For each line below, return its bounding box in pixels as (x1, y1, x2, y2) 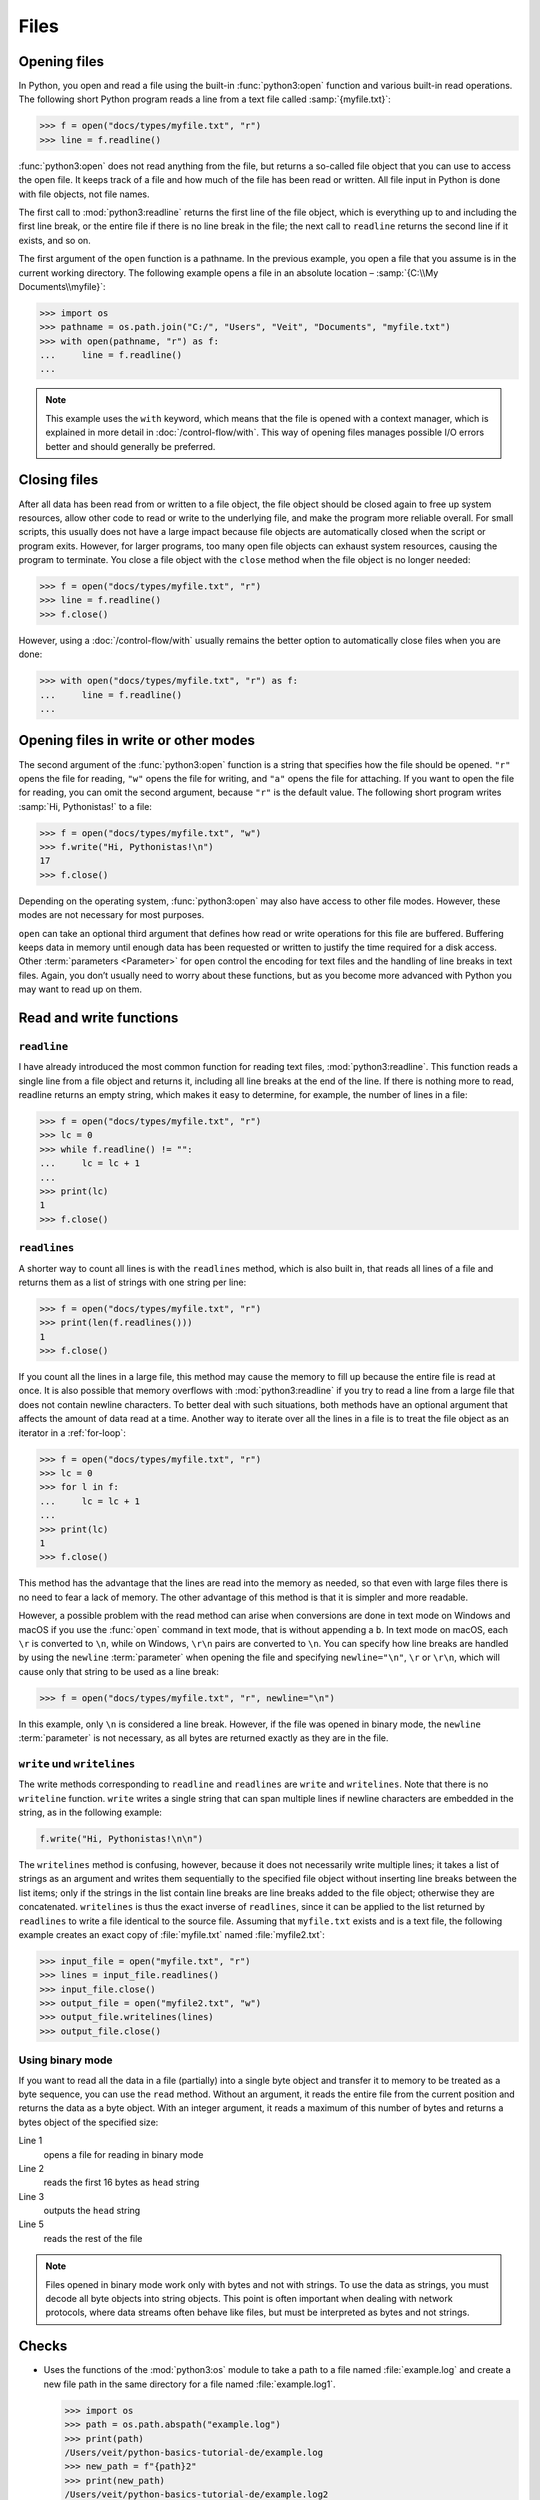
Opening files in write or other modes (18, 732, 255, 749)
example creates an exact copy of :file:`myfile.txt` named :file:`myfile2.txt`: (18, 1928, 325, 1940)
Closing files (18, 471, 99, 489)
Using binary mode (18, 2053, 114, 2067)
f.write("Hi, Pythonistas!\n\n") (39, 1833, 204, 1844)
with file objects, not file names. (18, 188, 150, 200)
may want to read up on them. (18, 983, 143, 995)
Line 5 (18, 2218, 44, 2230)
